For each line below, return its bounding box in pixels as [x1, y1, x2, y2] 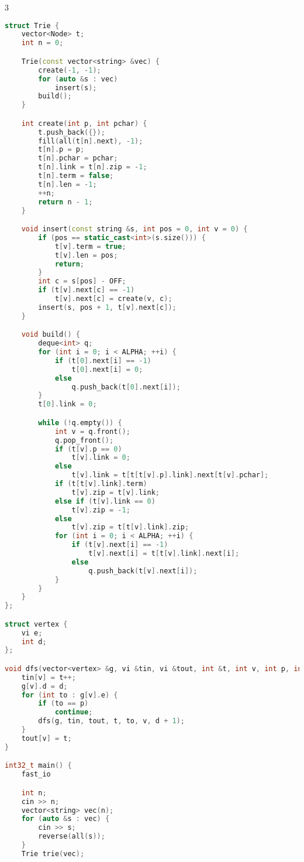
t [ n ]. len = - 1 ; [38, 180, 97, 189]
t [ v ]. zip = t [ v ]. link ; [71, 488, 160, 497]
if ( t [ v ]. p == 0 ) [54, 444, 122, 453]
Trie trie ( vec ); [21, 849, 85, 858]
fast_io [21, 770, 51, 779]
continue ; [54, 708, 93, 717]
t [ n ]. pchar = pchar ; [38, 154, 118, 163]
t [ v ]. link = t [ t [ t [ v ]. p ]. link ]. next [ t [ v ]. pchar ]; [71, 471, 269, 480]
